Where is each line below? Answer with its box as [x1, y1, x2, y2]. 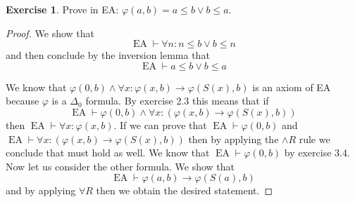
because [6, 93, 39, 108]
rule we [299, 131, 330, 146]
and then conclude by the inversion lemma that [6, 48, 210, 62]
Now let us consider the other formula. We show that [6, 159, 235, 173]
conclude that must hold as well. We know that [6, 145, 210, 160]
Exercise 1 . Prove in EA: [6, 2, 119, 16]
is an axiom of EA [252, 79, 331, 94]
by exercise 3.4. [284, 145, 350, 160]
